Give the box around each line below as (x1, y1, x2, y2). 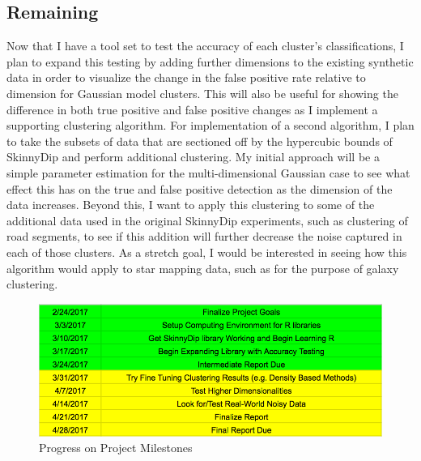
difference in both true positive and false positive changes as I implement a (6, 100, 378, 117)
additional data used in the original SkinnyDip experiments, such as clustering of (6, 211, 408, 228)
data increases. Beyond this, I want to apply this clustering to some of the (6, 196, 375, 213)
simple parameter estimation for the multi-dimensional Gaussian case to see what (6, 164, 410, 181)
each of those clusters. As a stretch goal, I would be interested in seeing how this (6, 243, 407, 260)
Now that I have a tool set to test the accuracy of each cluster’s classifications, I (6, 37, 404, 54)
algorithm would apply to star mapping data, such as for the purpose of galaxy (6, 259, 399, 276)
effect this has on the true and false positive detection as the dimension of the (6, 180, 393, 197)
